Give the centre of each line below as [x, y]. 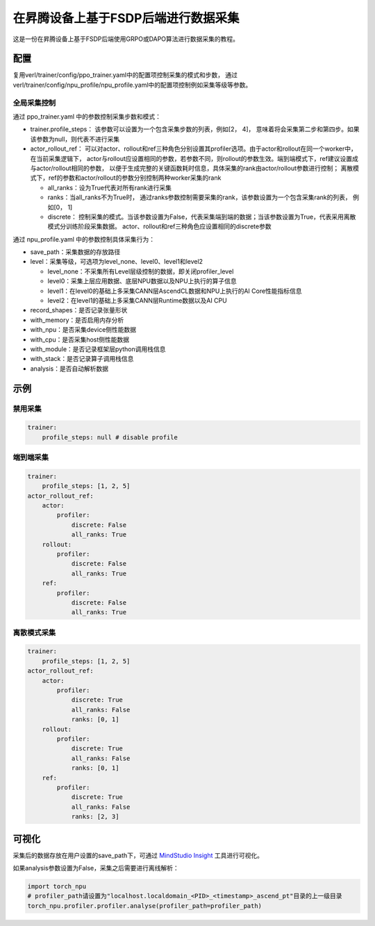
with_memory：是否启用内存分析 [77, 320]
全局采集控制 [34, 103]
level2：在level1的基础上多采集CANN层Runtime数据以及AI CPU [137, 301]
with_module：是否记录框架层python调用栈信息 [98, 349]
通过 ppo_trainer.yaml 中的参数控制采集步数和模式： [87, 116]
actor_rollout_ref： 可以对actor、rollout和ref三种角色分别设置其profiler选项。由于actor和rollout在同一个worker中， [194, 149]
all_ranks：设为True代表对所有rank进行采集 [110, 187]
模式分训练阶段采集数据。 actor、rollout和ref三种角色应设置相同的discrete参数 [159, 226]
